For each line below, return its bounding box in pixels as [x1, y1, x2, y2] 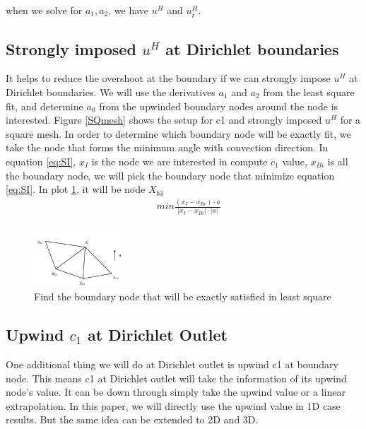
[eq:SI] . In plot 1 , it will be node [6, 182, 146, 196]
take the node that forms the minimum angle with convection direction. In [6, 140, 329, 155]
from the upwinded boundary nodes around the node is [99, 98, 338, 113]
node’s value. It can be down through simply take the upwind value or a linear [6, 384, 346, 399]
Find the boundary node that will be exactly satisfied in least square [34, 289, 331, 304]
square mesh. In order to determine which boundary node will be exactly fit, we [6, 126, 351, 141]
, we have [108, 3, 149, 17]
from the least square [263, 84, 355, 99]
